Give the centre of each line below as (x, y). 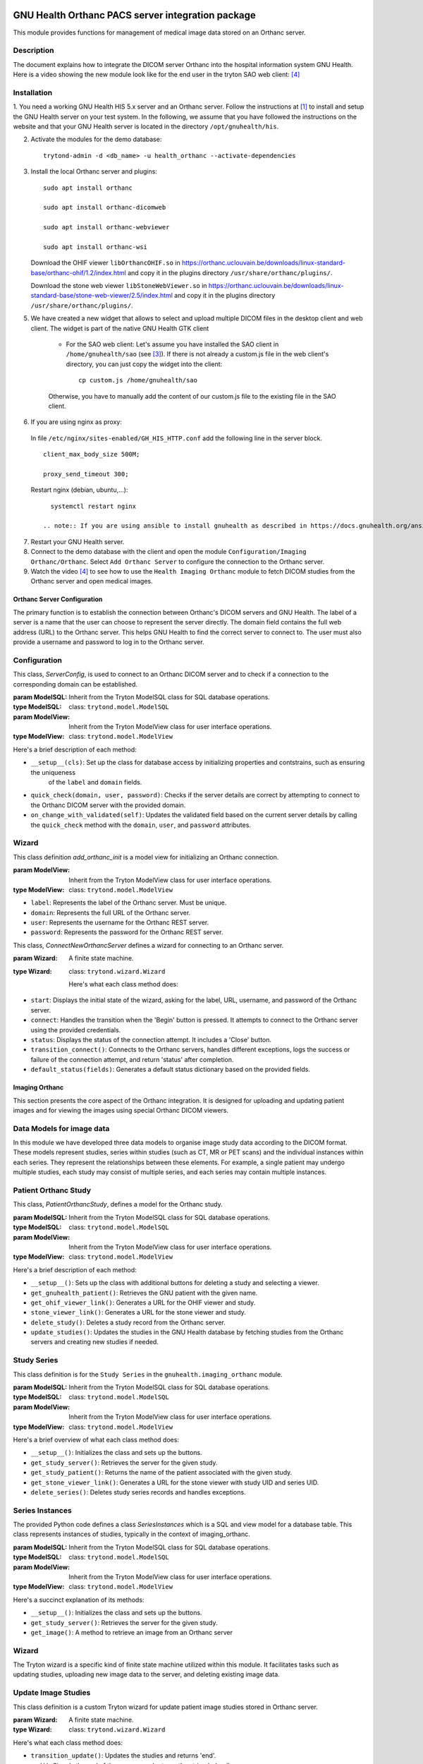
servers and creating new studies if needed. (94, 1342)
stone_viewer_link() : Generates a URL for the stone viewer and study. (138, 1312)
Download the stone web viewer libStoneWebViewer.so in (119, 286)
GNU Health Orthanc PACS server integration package (135, 15)
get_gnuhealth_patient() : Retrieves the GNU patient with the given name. (144, 1293)
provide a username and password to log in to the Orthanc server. (109, 641)
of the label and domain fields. (95, 783)
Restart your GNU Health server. (78, 542)
